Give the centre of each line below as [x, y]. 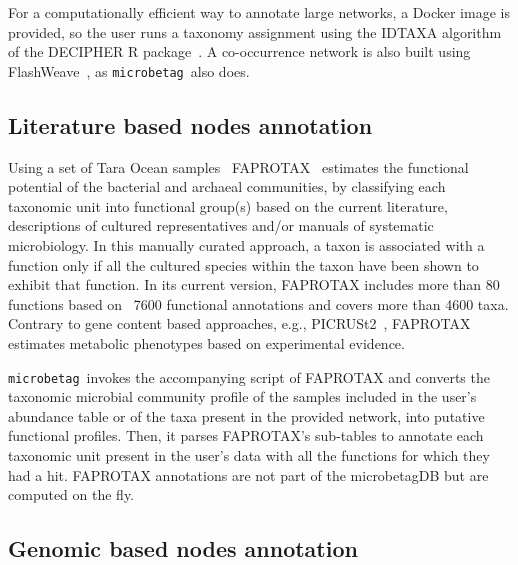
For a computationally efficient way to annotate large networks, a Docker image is [259, 12]
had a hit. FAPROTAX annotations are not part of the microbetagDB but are [248, 474]
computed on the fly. [71, 494]
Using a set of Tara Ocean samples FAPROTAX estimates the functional [238, 166]
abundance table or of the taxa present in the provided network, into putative [246, 415]
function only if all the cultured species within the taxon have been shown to [243, 264]
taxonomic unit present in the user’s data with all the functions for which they [249, 455]
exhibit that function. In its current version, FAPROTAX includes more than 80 [254, 284]
